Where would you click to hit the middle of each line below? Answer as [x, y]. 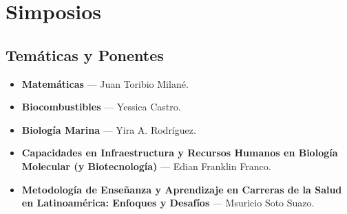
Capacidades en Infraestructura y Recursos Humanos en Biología [180, 153]
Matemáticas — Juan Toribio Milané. [105, 83]
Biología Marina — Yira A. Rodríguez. [109, 129]
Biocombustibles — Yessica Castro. [101, 107]
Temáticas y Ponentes [85, 55]
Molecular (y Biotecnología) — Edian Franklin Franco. [146, 166]
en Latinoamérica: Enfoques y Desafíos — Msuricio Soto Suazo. [168, 203]
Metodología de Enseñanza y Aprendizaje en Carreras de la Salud [182, 189]
